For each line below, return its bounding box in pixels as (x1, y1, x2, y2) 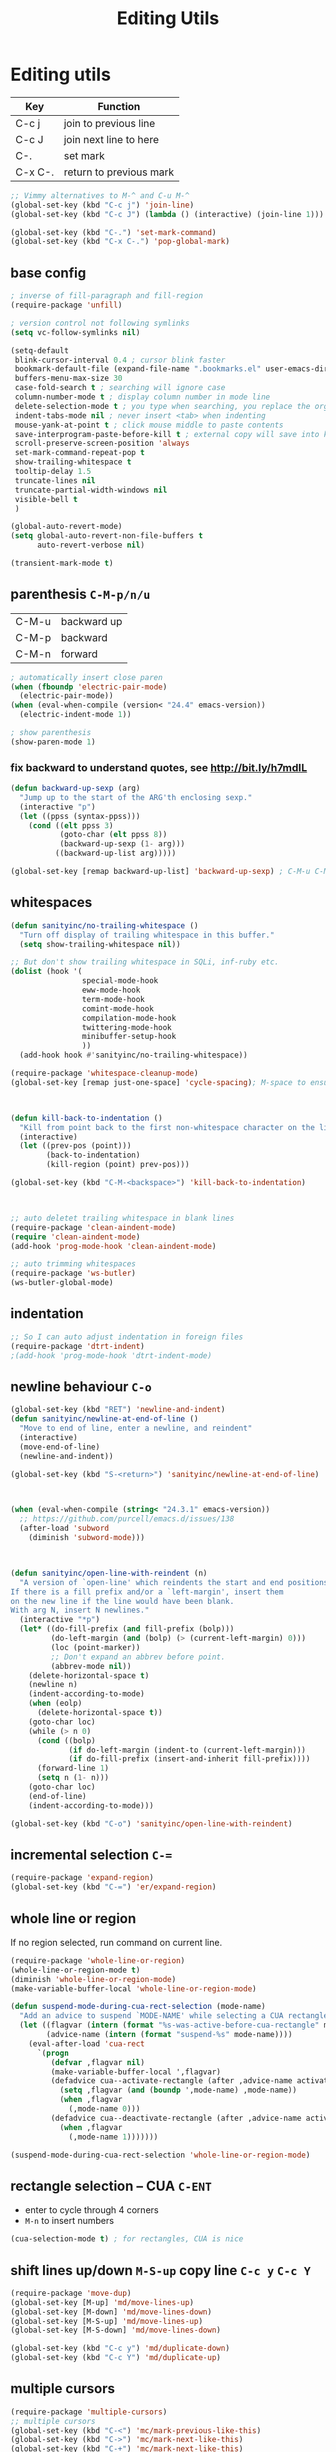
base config (10, 264, 87, 281)
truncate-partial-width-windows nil (14, 485, 168, 495)
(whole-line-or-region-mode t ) (10, 1965, 141, 1975)
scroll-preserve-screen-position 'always (14, 438, 190, 449)
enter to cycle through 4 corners (24, 2204, 159, 2216)
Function (97, 99, 141, 113)
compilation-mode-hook (81, 1013, 177, 1023)
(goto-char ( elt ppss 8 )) (59, 830, 168, 840)
